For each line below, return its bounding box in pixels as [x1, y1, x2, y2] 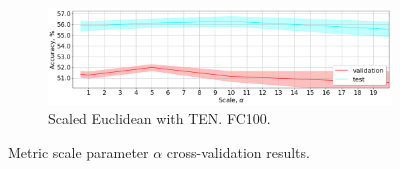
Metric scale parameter [8, 141, 149, 162]
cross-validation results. [166, 141, 310, 162]
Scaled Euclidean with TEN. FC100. [48, 108, 271, 129]
